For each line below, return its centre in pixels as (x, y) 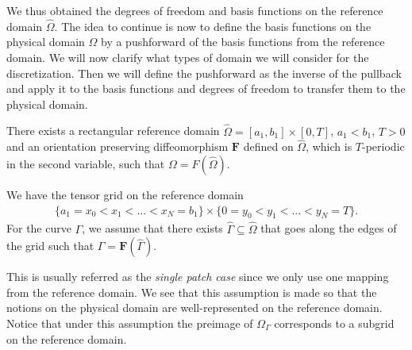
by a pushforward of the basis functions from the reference (243, 42)
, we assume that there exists (152, 228)
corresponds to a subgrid (334, 323)
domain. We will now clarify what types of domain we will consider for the (188, 57)
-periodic (383, 146)
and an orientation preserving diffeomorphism (117, 146)
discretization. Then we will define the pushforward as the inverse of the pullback (204, 73)
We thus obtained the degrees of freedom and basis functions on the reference (195, 10)
